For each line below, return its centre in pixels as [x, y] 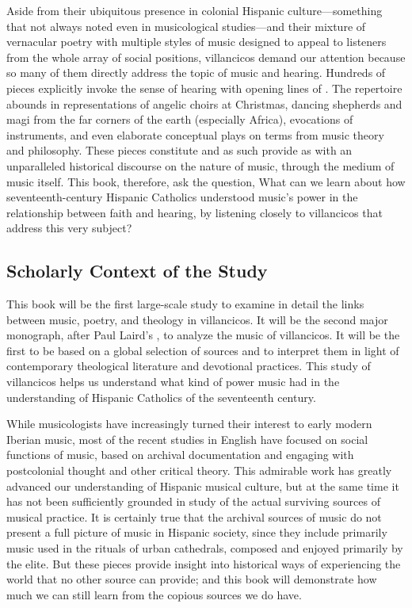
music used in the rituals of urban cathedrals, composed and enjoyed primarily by [205, 548]
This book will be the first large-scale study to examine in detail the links [185, 304]
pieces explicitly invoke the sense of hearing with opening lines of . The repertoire [204, 88]
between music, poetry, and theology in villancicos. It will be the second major [197, 319]
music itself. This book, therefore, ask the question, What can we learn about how [206, 181]
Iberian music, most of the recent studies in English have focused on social [187, 439]
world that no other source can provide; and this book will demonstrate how [192, 579]
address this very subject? [69, 228]
